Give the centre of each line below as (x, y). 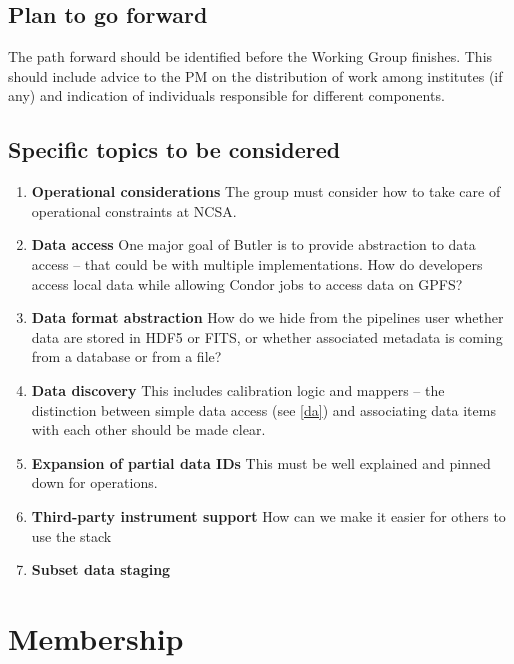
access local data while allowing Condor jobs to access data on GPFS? (247, 283)
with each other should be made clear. (148, 429)
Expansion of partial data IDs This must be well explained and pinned (261, 462)
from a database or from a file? (126, 356)
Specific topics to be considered (174, 149)
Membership (96, 637)
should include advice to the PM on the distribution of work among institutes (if (255, 75)
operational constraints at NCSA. (134, 210)
